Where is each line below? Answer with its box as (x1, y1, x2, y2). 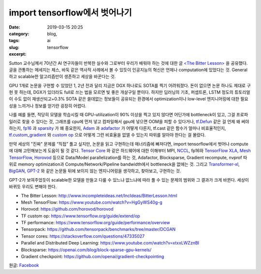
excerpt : (9, 51, 27, 57)
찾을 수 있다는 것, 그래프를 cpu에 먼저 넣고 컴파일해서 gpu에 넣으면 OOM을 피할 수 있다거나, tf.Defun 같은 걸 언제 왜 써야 (22, 119, 249, 124)
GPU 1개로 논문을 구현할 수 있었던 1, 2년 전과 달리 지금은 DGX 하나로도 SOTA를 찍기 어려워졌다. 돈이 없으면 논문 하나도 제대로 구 (9, 82, 251, 88)
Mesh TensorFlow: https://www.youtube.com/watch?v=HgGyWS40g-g (21, 199, 163, 205)
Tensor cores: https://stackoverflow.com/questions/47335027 (21, 233, 145, 239)
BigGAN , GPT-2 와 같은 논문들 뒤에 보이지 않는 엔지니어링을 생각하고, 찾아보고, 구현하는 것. (9, 168, 181, 174)
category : (9, 30, 29, 36)
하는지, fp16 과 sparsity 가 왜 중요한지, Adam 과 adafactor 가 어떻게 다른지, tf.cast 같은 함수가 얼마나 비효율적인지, (9, 125, 226, 131)
